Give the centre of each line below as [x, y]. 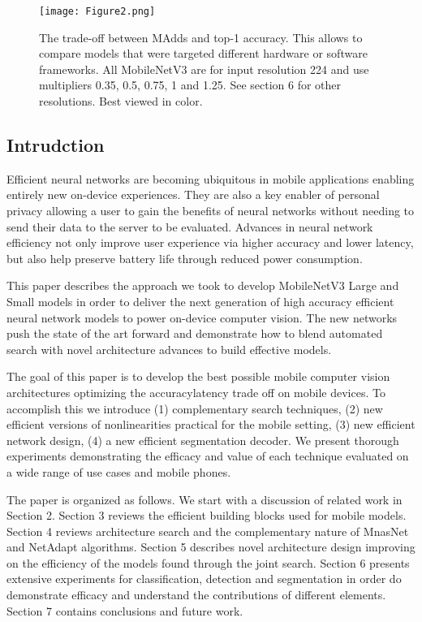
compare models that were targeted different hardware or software [203, 53]
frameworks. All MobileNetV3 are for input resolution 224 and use [204, 69]
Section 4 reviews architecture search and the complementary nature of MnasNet [208, 531]
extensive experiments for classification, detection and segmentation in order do [204, 579]
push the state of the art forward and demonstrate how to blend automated [195, 333]
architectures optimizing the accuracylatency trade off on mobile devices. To [196, 392]
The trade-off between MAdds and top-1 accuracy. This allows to [201, 37]
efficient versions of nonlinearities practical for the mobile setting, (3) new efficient [211, 424]
